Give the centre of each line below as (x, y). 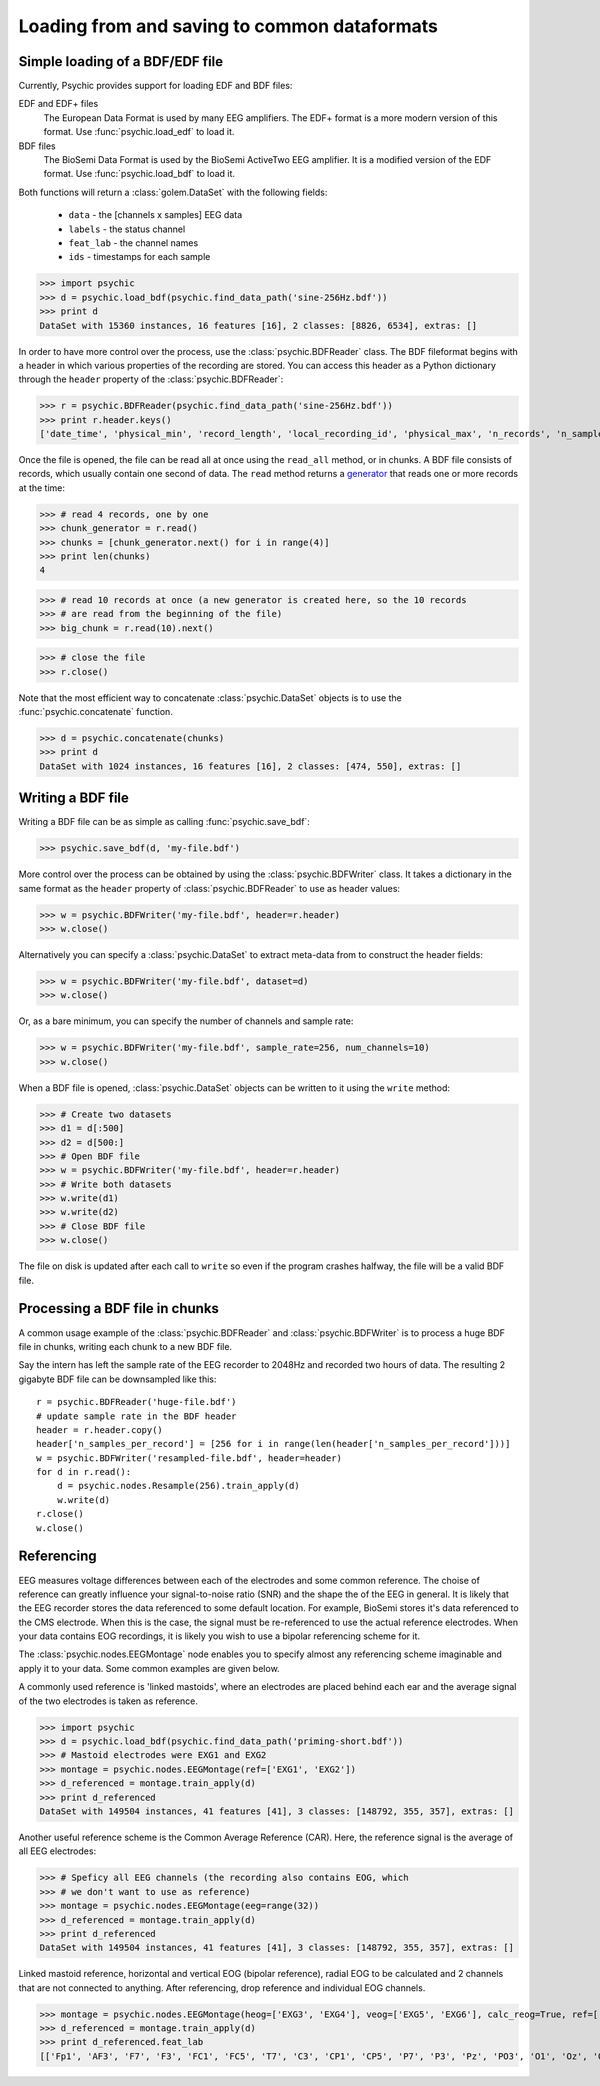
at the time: (41, 487)
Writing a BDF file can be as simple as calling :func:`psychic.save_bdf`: (164, 822)
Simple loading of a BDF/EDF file (121, 61)
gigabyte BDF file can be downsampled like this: (117, 1379)
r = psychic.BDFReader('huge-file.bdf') (136, 1402)
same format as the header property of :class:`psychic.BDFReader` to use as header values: (209, 888)
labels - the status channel (127, 229)
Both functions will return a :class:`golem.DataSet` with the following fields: (173, 192)
